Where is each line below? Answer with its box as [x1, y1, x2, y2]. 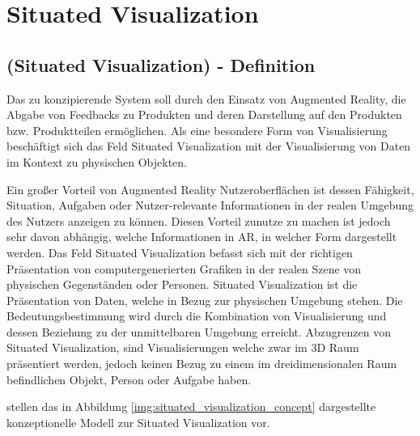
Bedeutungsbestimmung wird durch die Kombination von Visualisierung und [6, 307, 387, 324]
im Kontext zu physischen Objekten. [6, 153, 187, 170]
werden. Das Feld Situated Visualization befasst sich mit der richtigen [6, 243, 353, 260]
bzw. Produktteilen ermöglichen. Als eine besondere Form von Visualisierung [6, 121, 388, 138]
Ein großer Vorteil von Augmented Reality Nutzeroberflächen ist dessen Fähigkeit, [6, 180, 414, 197]
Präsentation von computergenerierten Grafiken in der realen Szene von [6, 260, 362, 277]
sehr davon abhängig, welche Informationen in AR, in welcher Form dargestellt [6, 228, 397, 245]
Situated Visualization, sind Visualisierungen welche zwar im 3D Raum [6, 339, 359, 356]
